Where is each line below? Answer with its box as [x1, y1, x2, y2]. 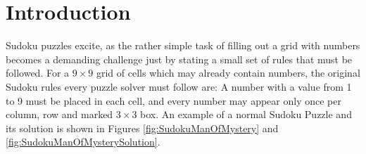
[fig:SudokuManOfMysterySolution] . [6, 134, 160, 149]
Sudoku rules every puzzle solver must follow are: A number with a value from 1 [6, 79, 352, 94]
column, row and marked [6, 107, 113, 122]
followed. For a [6, 65, 70, 80]
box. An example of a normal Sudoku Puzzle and [140, 107, 352, 122]
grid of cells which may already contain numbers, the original [96, 65, 360, 80]
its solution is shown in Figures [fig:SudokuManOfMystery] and [6, 120, 279, 135]
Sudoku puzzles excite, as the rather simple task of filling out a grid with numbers [6, 38, 360, 53]
